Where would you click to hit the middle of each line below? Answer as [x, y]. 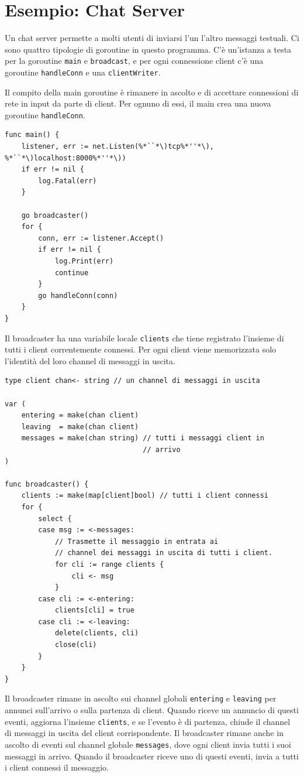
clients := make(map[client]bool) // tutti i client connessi [145, 496]
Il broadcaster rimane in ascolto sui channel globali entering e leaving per [141, 698]
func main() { [32, 135]
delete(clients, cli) [97, 633]
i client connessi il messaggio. [57, 767]
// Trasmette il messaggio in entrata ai [137, 541]
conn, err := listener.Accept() [101, 238]
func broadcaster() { [47, 484]
